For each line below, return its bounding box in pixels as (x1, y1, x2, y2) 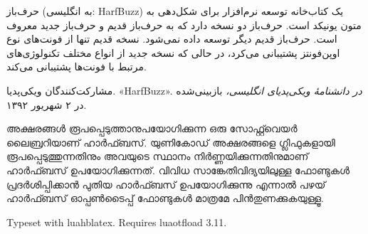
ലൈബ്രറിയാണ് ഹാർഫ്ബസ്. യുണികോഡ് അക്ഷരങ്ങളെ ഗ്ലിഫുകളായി (6, 134, 335, 149)
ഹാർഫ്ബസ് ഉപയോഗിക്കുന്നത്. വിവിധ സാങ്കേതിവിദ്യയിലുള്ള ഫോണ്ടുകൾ (6, 162, 350, 177)
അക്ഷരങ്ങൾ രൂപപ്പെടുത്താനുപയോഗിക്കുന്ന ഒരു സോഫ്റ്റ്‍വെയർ (6, 121, 298, 136)
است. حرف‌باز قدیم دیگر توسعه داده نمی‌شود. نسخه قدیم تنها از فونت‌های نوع (6, 31, 337, 46)
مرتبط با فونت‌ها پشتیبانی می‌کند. (6, 59, 147, 74)
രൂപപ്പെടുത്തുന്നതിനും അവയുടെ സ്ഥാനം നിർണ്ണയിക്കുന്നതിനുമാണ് (6, 149, 309, 164)
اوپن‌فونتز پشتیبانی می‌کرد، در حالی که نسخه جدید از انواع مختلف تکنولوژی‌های (6, 45, 340, 60)
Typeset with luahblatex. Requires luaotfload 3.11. (6, 214, 227, 229)
